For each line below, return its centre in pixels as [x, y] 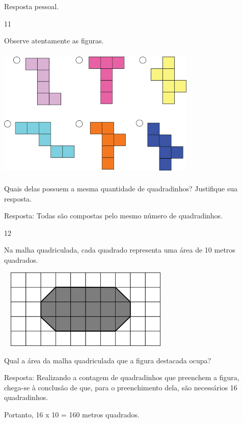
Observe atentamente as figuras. [54, 41]
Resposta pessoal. [32, 6]
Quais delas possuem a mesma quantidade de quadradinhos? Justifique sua [121, 188]
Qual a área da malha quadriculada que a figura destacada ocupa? [108, 360]
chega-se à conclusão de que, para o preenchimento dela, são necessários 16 [121, 387]
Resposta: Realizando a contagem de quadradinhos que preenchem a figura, [122, 377]
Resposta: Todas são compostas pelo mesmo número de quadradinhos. [114, 216]
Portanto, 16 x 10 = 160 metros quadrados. [72, 414]
